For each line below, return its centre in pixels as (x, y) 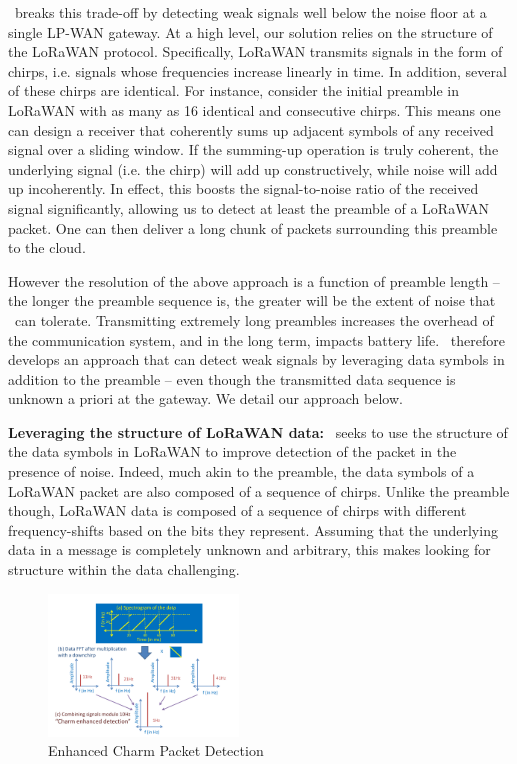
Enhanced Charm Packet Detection (156, 750)
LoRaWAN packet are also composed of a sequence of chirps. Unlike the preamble (259, 490)
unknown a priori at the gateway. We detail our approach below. (205, 398)
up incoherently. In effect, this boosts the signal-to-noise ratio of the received (243, 188)
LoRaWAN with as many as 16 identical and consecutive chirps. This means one (254, 109)
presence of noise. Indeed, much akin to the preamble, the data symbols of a (241, 471)
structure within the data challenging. (124, 569)
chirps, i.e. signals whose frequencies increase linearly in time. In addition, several (257, 70)
